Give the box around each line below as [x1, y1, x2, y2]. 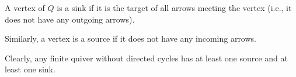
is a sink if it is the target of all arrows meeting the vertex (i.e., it [57, 2, 292, 13]
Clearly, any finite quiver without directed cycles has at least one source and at [5, 52, 288, 64]
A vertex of [5, 2, 45, 13]
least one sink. [5, 63, 55, 75]
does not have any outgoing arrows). [5, 13, 135, 25]
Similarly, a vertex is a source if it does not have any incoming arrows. [5, 32, 256, 45]
